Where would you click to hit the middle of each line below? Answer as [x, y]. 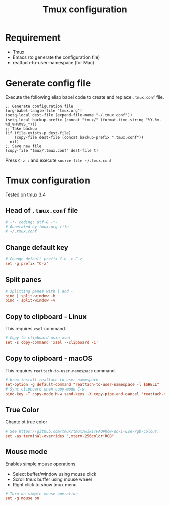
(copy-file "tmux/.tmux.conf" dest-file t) [52, 150]
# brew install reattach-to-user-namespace [52, 380]
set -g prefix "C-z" [27, 264]
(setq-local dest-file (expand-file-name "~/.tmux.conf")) [69, 115]
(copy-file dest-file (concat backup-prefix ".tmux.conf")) [79, 137]
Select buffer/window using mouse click [54, 474]
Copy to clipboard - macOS [49, 358]
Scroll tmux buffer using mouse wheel [52, 479]
